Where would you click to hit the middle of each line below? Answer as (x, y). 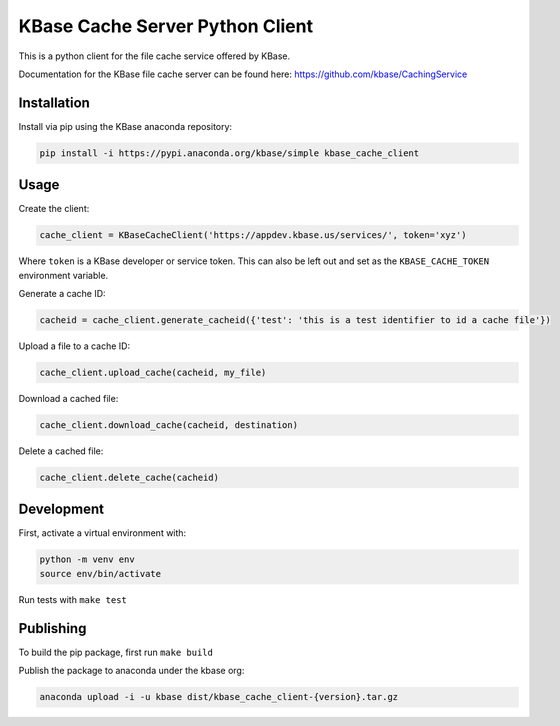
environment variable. (63, 275)
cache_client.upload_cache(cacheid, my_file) (153, 373)
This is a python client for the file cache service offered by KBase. (154, 56)
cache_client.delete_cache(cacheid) (129, 477)
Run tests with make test (72, 599)
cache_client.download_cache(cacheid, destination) (169, 425)
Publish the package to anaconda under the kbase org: (131, 671)
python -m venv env (87, 559)
